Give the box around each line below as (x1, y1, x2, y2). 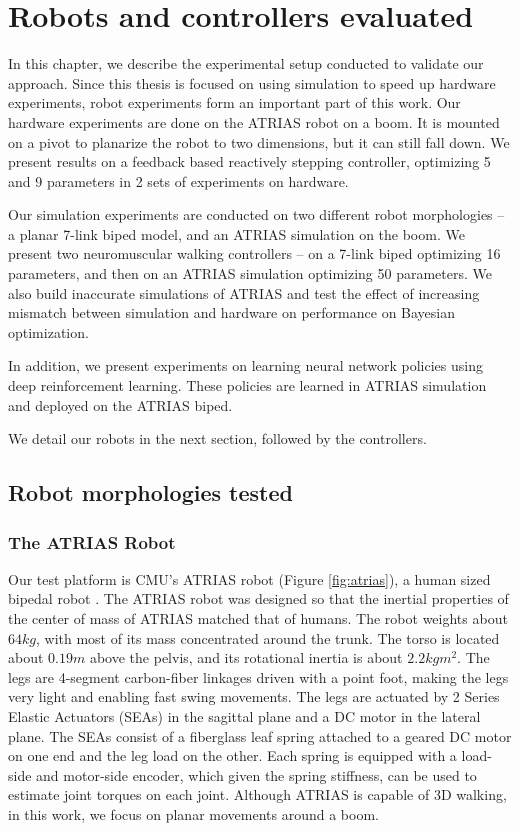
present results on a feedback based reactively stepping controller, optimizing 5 (8, 151, 491, 172)
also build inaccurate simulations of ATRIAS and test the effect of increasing (8, 282, 480, 303)
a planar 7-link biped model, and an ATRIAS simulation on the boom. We (8, 223, 465, 244)
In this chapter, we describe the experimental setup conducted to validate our (8, 53, 484, 74)
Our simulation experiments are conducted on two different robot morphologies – (8, 204, 505, 225)
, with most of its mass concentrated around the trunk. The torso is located (35, 627, 500, 648)
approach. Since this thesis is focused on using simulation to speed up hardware (8, 72, 496, 93)
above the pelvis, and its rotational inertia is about (89, 647, 403, 668)
